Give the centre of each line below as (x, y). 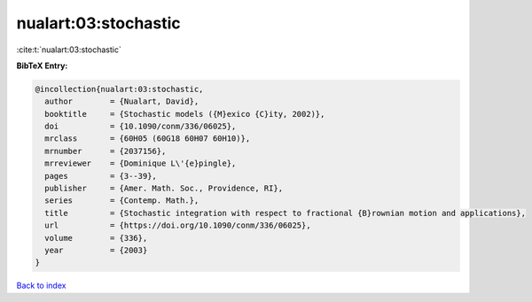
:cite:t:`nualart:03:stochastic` (69, 50)
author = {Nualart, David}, (122, 101)
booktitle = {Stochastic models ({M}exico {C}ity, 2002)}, (185, 114)
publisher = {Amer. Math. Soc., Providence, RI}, (164, 189)
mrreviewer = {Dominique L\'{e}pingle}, (141, 163)
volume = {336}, (96, 238)
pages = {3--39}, (101, 176)
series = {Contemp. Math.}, (122, 201)
